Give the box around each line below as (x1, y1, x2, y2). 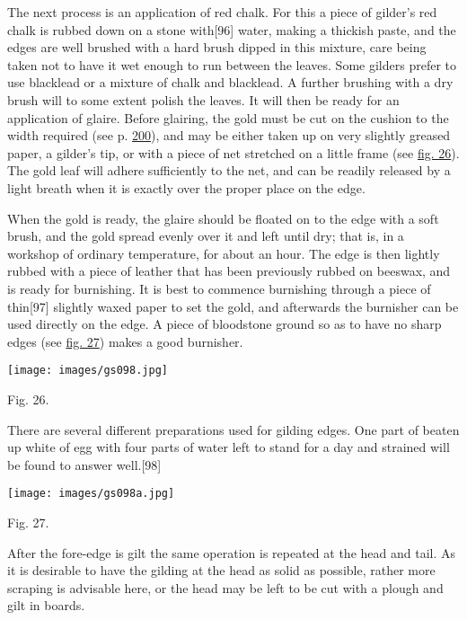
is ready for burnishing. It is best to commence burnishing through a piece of (7, 279, 431, 297)
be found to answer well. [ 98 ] (7, 455, 162, 474)
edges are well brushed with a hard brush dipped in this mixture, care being (7, 38, 427, 57)
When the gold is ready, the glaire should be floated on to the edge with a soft (7, 208, 439, 227)
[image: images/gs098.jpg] (7, 364, 168, 377)
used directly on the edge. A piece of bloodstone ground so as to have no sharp (7, 314, 442, 333)
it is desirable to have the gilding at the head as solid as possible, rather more (7, 561, 436, 580)
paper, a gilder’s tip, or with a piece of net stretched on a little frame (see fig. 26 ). (7, 143, 460, 162)
